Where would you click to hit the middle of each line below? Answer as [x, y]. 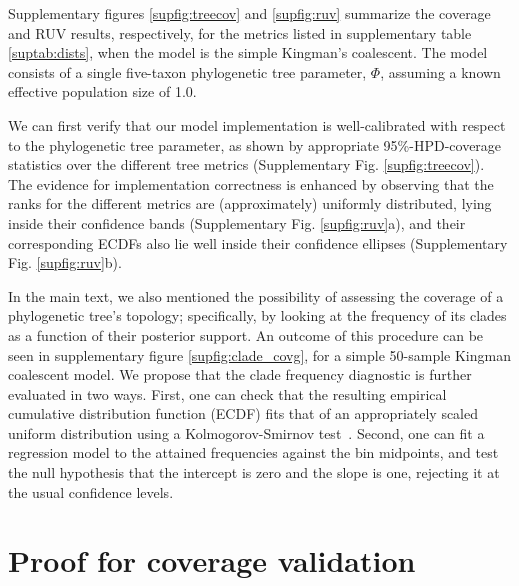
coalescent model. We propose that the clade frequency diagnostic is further [240, 374]
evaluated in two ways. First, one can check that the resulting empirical [227, 393]
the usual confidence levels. [91, 491]
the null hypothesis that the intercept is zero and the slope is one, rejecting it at [254, 472]
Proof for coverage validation [212, 560]
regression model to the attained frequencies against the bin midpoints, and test [253, 452]
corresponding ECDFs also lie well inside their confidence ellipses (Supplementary [258, 242]
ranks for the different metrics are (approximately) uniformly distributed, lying [250, 203]
